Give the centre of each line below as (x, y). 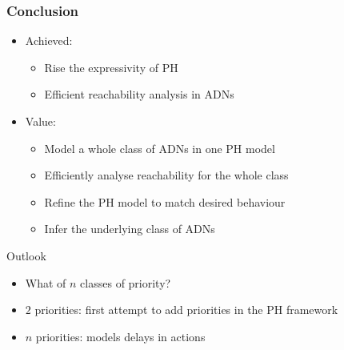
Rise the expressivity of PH (111, 67)
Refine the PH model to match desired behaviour (165, 201)
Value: (40, 121)
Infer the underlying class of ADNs (130, 229)
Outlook (26, 255)
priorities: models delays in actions (120, 336)
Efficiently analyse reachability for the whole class (166, 175)
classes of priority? (126, 282)
